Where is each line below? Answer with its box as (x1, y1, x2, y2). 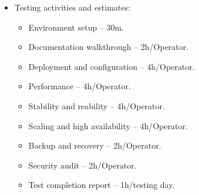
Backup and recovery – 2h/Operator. (28, 139, 161, 152)
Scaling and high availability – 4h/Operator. (28, 119, 188, 132)
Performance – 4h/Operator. (28, 80, 131, 92)
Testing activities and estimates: (14, 1, 130, 13)
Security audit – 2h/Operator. (28, 159, 137, 171)
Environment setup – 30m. (28, 21, 124, 33)
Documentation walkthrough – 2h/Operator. (28, 41, 189, 53)
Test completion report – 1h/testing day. (28, 179, 175, 191)
